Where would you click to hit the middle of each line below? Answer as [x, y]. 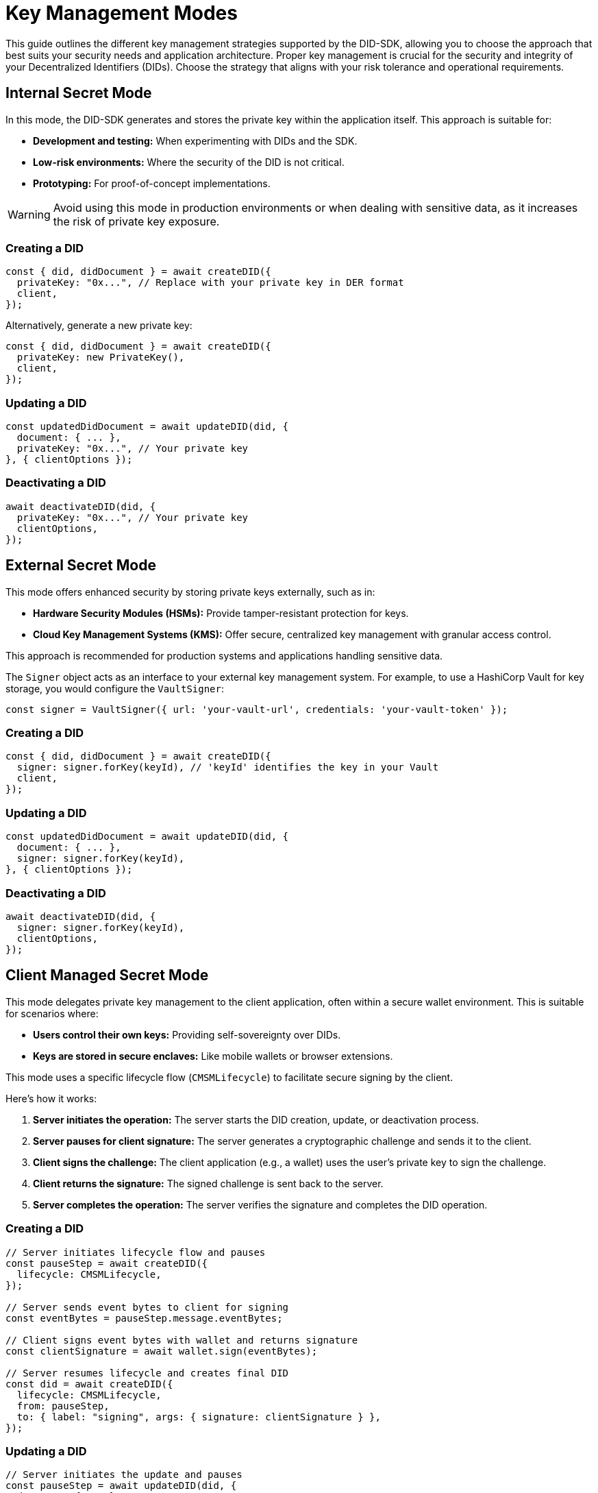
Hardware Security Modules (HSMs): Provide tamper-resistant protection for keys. [221, 613]
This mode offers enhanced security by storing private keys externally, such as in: [190, 592]
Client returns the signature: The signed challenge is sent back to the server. [208, 1183]
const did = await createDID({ [89, 1384]
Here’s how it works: [51, 1098]
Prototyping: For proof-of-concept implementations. [152, 183]
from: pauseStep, [63, 1406]
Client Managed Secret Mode [107, 975]
